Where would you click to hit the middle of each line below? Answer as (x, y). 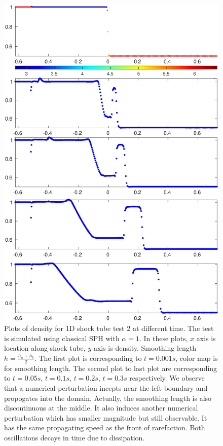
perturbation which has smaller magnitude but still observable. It (106, 417)
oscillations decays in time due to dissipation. (75, 437)
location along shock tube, (45, 348)
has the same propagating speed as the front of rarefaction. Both (105, 428)
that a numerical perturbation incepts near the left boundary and (106, 388)
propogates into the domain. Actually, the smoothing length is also (108, 398)
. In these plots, (163, 338)
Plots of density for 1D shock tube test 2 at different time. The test (109, 328)
